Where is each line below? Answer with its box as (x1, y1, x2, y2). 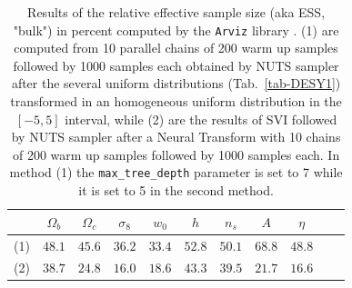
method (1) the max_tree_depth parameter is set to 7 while (9, 163, 343, 182)
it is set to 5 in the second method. (78, 181, 274, 200)
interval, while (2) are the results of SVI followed (65, 109, 337, 128)
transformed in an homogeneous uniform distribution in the (10, 92, 342, 111)
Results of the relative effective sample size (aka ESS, (27, 3, 326, 21)
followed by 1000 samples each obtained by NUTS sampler (13, 55, 339, 74)
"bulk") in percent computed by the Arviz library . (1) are (13, 20, 339, 39)
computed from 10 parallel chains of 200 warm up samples (14, 38, 338, 57)
